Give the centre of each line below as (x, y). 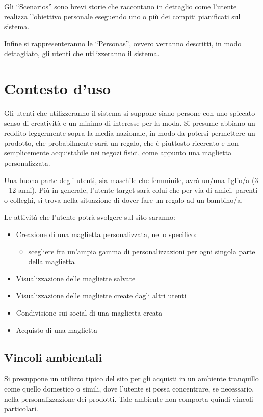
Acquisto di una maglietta (57, 330)
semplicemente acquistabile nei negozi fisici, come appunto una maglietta (118, 153)
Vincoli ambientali (53, 357)
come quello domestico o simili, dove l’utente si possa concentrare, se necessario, (129, 388)
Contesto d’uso (58, 88)
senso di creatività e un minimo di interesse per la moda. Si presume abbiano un (130, 123)
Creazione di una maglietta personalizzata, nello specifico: (106, 234)
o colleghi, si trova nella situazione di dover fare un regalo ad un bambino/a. (124, 200)
